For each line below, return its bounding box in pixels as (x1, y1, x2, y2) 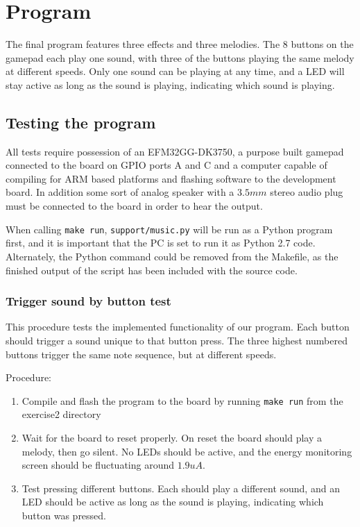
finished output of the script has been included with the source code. (6, 262, 298, 277)
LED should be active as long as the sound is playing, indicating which (22, 494, 324, 509)
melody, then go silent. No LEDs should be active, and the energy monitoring (22, 444, 352, 458)
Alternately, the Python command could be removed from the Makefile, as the (6, 249, 338, 263)
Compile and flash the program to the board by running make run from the (22, 393, 343, 408)
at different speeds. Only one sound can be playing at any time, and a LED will (6, 64, 345, 78)
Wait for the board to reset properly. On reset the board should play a (22, 430, 323, 444)
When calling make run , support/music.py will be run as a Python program (6, 221, 333, 236)
